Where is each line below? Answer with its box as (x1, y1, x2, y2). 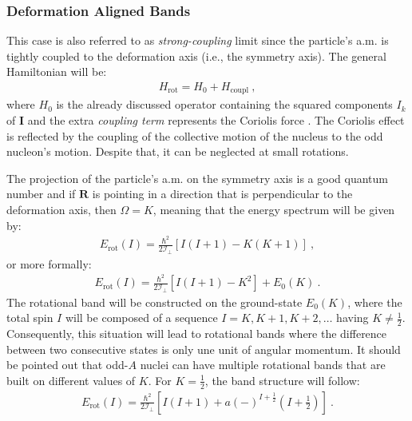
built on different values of (6, 371, 136, 388)
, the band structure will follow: (204, 371, 360, 388)
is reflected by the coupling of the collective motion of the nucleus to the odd (6, 127, 383, 144)
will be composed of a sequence (65, 309, 218, 326)
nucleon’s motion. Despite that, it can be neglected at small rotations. (6, 143, 349, 160)
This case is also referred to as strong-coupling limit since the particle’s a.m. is (6, 32, 389, 49)
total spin (6, 309, 53, 326)
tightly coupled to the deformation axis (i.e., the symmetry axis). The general (6, 47, 386, 64)
